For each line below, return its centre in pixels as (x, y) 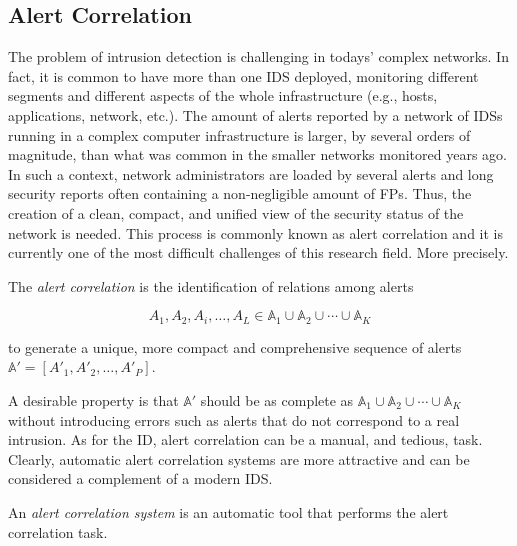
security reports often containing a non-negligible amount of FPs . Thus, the (240, 193)
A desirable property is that (93, 399)
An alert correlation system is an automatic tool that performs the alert (228, 511)
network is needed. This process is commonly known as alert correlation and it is (255, 232)
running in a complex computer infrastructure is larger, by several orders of (239, 134)
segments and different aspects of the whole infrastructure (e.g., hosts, (223, 95)
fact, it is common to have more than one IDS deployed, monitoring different (243, 75)
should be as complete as (277, 399)
